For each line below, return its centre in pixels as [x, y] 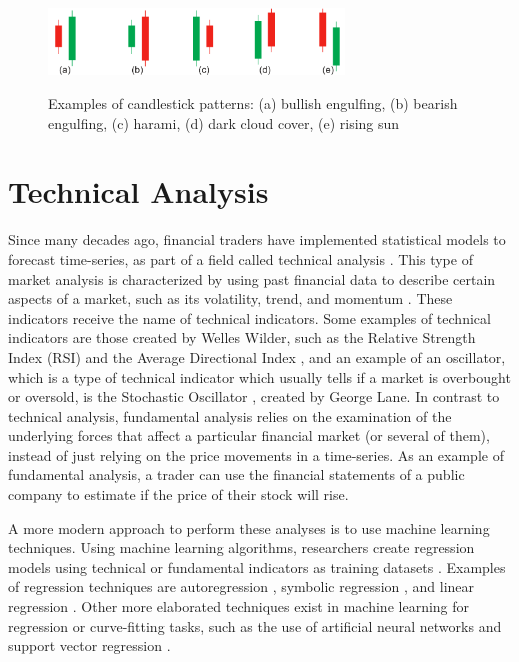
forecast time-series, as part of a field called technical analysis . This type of [240, 258]
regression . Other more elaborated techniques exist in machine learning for [239, 606]
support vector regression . [89, 645]
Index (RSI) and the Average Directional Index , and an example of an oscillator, [257, 356]
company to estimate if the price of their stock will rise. [178, 494]
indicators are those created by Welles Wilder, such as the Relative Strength [242, 337]
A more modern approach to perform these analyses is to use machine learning [249, 527]
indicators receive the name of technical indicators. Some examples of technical [249, 317]
